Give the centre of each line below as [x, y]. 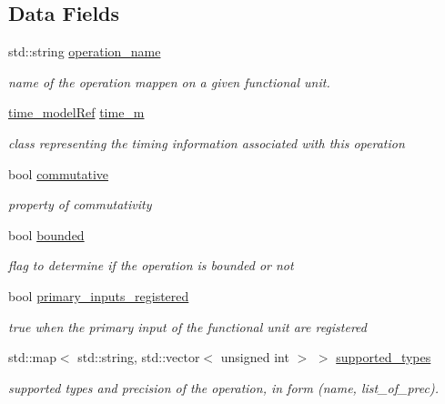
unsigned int [255, 357]
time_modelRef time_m [76, 112]
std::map [32, 357]
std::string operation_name [85, 51]
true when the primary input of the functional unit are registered [187, 326]
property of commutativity [80, 204]
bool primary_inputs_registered [99, 295]
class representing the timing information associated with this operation [207, 142]
